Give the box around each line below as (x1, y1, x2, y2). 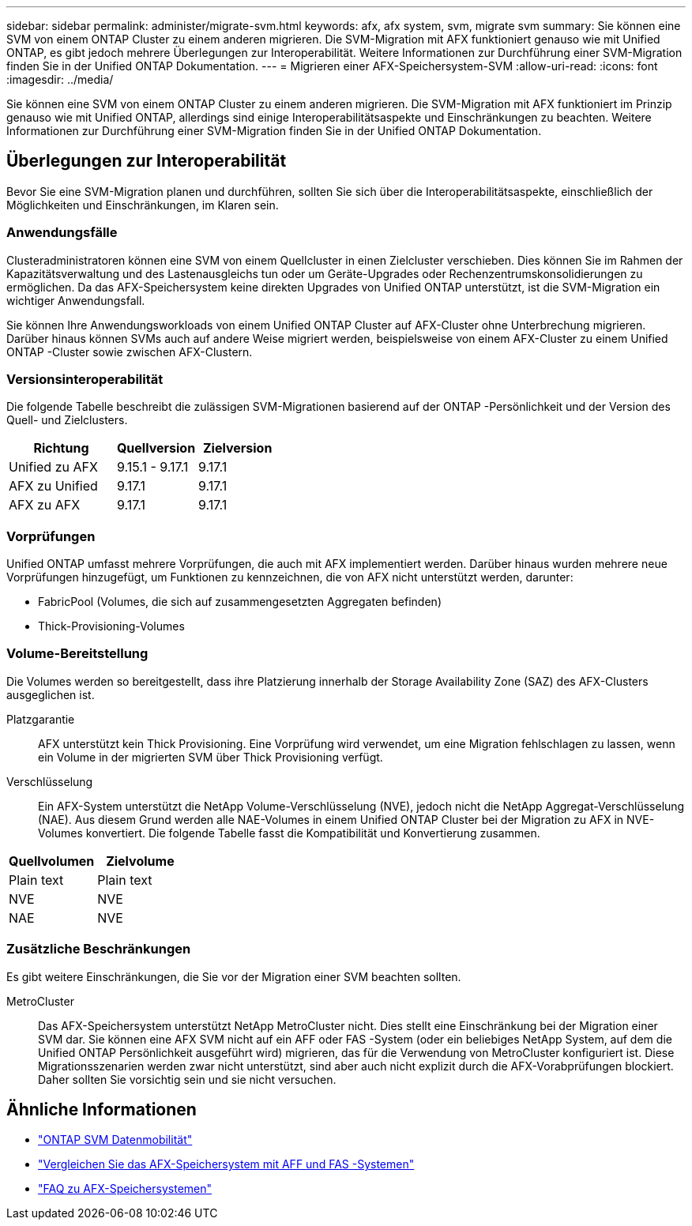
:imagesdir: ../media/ (6, 73, 114, 86)
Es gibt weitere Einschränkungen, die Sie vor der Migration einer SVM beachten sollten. (6, 969, 461, 983)
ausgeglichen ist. (6, 687, 95, 701)
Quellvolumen (9, 852, 95, 869)
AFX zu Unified (9, 478, 98, 495)
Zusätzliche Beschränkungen (6, 941, 191, 957)
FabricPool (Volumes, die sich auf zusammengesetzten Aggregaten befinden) (38, 595, 442, 609)
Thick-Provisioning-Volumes (38, 619, 185, 634)
